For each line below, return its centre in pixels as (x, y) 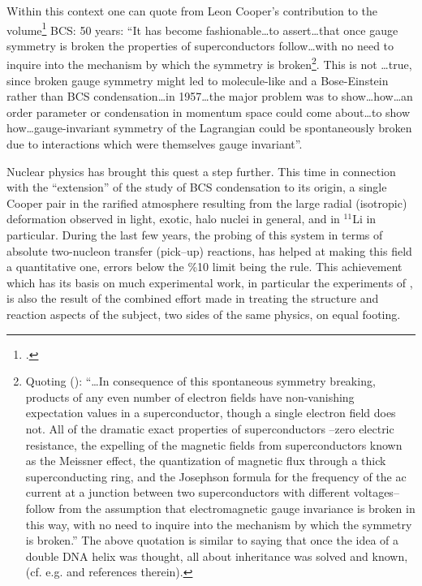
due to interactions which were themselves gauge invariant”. (155, 144)
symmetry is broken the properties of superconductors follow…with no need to (200, 45)
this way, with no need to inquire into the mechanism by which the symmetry (219, 524)
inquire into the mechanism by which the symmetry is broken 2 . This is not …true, (209, 63)
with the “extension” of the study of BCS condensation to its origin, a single (197, 187)
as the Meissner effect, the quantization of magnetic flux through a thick (206, 461)
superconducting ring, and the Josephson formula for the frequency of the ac (216, 476)
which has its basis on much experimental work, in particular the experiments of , (210, 282)
